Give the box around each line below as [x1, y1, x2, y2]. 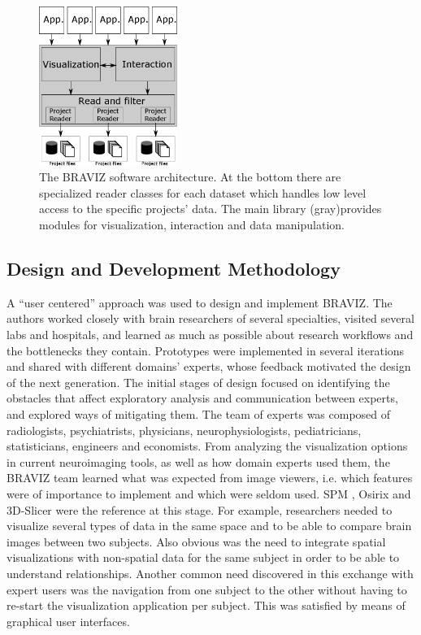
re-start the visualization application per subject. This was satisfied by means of [7, 597, 406, 614]
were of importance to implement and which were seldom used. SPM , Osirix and [7, 485, 411, 502]
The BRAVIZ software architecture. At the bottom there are [39, 168, 341, 185]
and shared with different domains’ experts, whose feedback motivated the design [7, 358, 411, 375]
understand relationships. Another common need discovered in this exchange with [7, 564, 414, 581]
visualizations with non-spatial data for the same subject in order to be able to [7, 549, 400, 566]
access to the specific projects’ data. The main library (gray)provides [39, 200, 382, 217]
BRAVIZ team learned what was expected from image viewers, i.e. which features [7, 469, 413, 486]
